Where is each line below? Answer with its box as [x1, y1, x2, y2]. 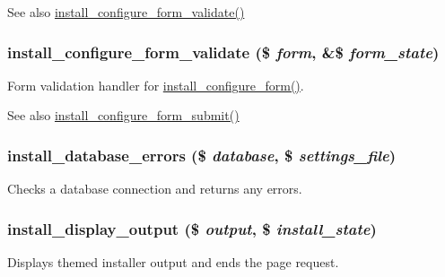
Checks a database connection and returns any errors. [7, 179, 302, 198]
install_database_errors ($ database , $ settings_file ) [7, 143, 397, 166]
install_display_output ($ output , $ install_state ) [7, 217, 377, 239]
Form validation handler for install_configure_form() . [7, 75, 304, 94]
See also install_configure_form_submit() [7, 106, 240, 125]
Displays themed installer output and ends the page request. [7, 253, 339, 272]
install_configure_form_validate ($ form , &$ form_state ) [7, 40, 440, 63]
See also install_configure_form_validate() [7, 3, 245, 21]
